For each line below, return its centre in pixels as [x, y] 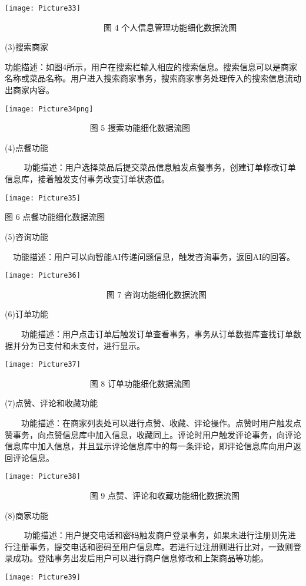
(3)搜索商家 [26, 47]
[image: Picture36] [43, 276]
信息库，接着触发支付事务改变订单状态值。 [87, 179]
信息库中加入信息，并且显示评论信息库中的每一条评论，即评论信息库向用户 [149, 446]
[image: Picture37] [43, 365]
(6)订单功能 [26, 314]
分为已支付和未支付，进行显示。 [83, 345]
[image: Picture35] [43, 198]
